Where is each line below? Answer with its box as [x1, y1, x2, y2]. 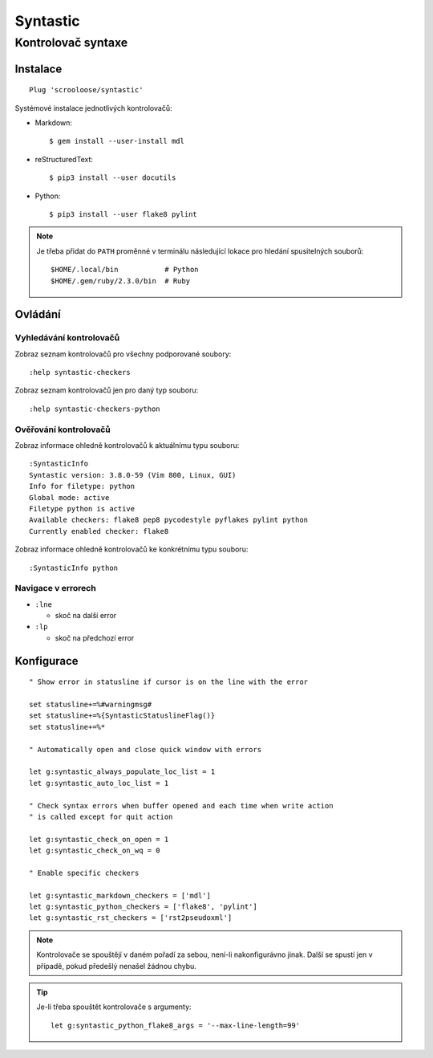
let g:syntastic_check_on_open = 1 [29, 835, 169, 844]
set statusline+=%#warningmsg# [29, 700, 152, 709]
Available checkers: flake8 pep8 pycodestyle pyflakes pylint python [29, 515, 309, 525]
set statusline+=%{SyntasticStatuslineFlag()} [29, 711, 216, 720]
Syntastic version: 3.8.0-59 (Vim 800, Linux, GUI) [29, 470, 237, 479]
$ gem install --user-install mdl [49, 136, 184, 146]
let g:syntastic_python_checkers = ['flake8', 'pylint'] [29, 902, 258, 911]
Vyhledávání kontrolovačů [14, 332, 120, 344]
